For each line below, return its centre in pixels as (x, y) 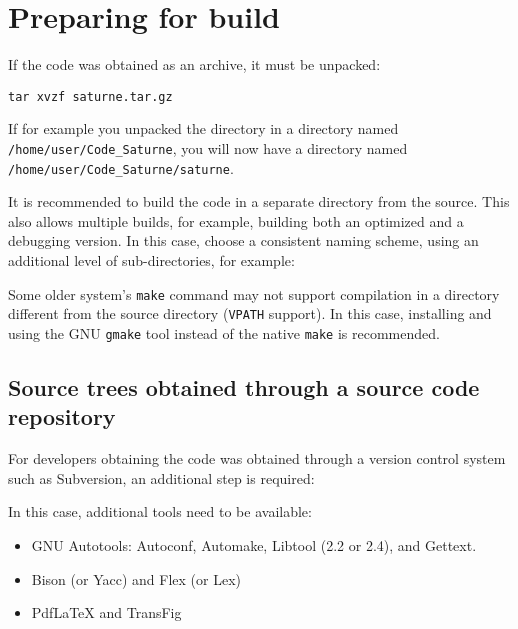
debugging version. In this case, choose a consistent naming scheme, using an (243, 240)
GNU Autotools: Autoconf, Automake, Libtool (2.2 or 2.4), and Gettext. (254, 545)
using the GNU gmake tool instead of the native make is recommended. (224, 332)
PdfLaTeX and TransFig (106, 612)
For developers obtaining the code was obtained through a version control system (257, 458)
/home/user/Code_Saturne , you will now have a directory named (208, 147)
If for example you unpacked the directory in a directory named (203, 128)
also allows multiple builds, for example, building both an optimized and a (236, 220)
